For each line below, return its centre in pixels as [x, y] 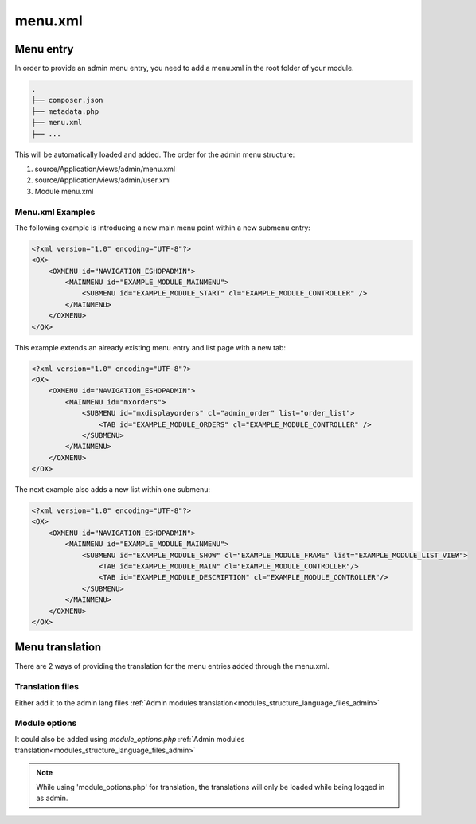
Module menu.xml [64, 191]
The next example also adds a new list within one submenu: [113, 490]
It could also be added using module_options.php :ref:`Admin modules [130, 739]
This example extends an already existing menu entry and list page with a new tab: [150, 347]
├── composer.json [67, 100]
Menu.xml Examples [55, 212]
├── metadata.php [65, 111]
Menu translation [58, 648]
